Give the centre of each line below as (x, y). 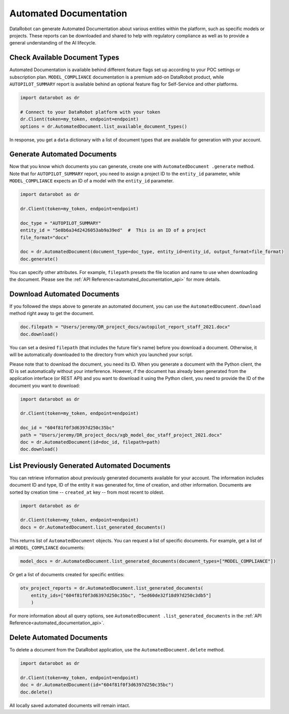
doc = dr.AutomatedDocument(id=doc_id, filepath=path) (90, 442)
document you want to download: (45, 385)
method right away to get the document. (52, 313)
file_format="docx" (44, 237)
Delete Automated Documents (59, 638)
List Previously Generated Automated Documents (90, 465)
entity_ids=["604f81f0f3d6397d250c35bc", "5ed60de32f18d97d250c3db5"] (121, 595)
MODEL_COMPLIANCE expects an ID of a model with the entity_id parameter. (92, 181)
